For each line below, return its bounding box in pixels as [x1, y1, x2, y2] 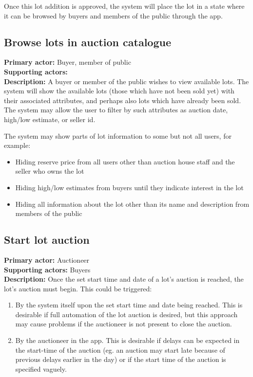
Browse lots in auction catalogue [4, 34, 171, 49]
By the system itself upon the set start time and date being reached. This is [15, 300, 243, 310]
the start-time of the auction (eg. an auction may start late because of [15, 344, 225, 355]
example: [4, 140, 31, 150]
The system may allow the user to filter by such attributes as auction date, [4, 105, 228, 115]
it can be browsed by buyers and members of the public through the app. [4, 10, 223, 20]
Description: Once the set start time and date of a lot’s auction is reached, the [4, 274, 244, 284]
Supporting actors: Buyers [4, 264, 91, 274]
